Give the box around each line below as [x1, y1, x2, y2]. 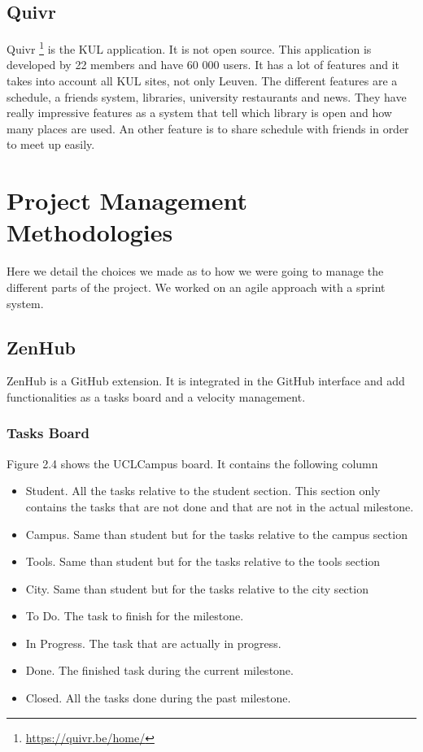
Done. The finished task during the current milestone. [25, 662, 294, 679]
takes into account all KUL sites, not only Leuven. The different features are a [7, 72, 398, 89]
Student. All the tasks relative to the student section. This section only [25, 482, 381, 499]
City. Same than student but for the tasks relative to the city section [25, 580, 368, 597]
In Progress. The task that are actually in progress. [25, 634, 281, 651]
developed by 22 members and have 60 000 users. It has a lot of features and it [7, 56, 400, 73]
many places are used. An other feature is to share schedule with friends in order [7, 120, 409, 137]
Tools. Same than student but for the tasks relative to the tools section [25, 553, 381, 570]
